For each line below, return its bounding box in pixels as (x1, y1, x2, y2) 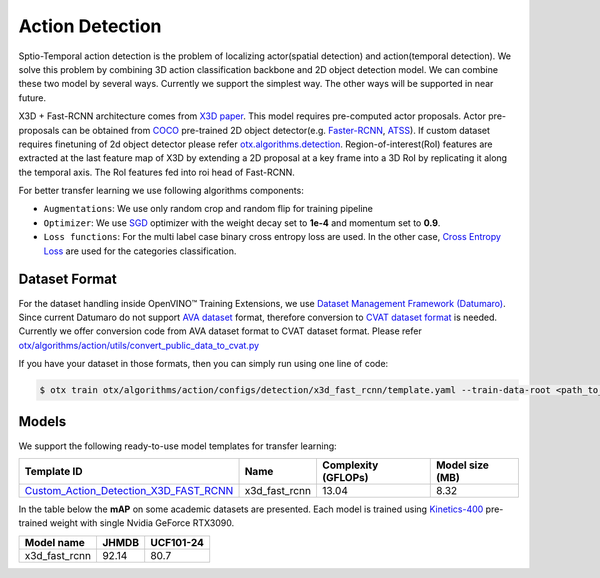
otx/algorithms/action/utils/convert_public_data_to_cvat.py (18, 339, 260, 351)
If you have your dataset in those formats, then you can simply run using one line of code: (18, 358, 389, 370)
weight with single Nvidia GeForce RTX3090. (50, 517, 235, 529)
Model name (24, 535, 85, 549)
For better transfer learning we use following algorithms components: (18, 185, 304, 197)
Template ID (24, 464, 84, 478)
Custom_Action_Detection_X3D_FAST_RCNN (24, 483, 234, 497)
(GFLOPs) (321, 470, 369, 484)
